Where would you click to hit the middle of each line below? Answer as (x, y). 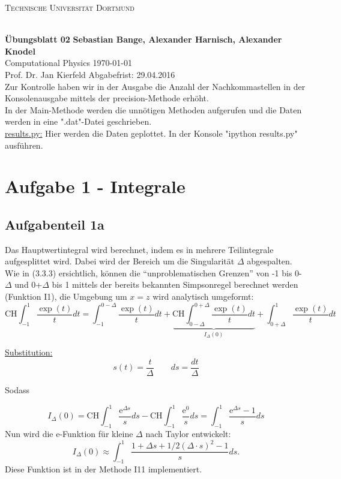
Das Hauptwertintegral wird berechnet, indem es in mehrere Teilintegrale (139, 249)
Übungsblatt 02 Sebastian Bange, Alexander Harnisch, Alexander (143, 39)
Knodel (20, 51)
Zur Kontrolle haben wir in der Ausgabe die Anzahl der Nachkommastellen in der (155, 86)
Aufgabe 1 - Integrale (95, 186)
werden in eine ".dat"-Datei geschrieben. (78, 121)
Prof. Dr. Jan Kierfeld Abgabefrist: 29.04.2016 (90, 74)
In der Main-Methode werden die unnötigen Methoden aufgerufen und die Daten (153, 109)
